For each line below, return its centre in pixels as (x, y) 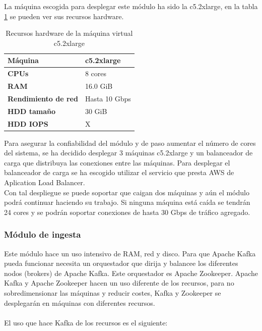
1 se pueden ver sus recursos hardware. (64, 16)
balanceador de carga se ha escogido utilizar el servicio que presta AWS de (119, 172)
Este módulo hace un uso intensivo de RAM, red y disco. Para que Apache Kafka (130, 253)
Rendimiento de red (43, 98)
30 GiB (96, 111)
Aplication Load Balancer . (45, 182)
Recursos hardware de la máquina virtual (69, 33)
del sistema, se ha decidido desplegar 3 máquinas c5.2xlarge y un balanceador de (128, 153)
